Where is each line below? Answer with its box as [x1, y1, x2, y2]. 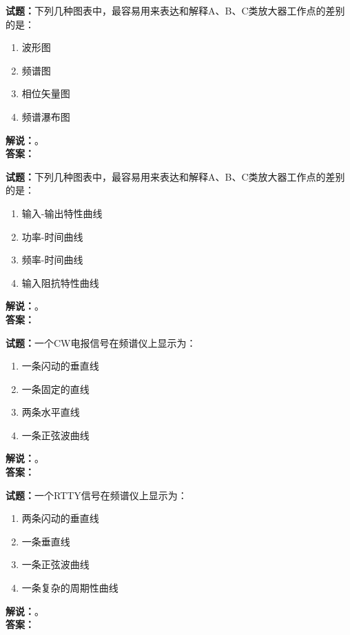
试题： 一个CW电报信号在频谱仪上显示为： [6, 335, 196, 350]
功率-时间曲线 [21, 229, 83, 243]
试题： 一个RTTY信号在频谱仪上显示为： [6, 487, 187, 502]
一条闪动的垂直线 [21, 359, 99, 373]
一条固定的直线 [21, 381, 90, 396]
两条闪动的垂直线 [21, 511, 99, 525]
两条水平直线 [21, 405, 80, 419]
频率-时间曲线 [21, 252, 83, 267]
